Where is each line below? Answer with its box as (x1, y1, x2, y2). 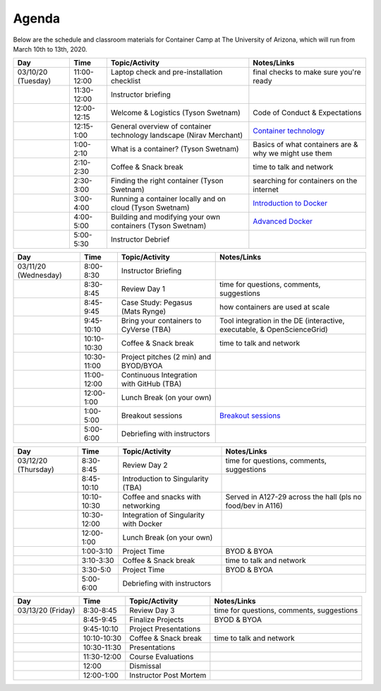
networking (122, 501, 160, 511)
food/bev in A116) (225, 501, 284, 511)
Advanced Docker (253, 216, 313, 226)
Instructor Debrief (110, 235, 170, 244)
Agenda (13, 11, 60, 26)
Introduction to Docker (253, 199, 328, 208)
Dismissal (129, 661, 162, 671)
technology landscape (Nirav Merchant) (110, 131, 243, 141)
